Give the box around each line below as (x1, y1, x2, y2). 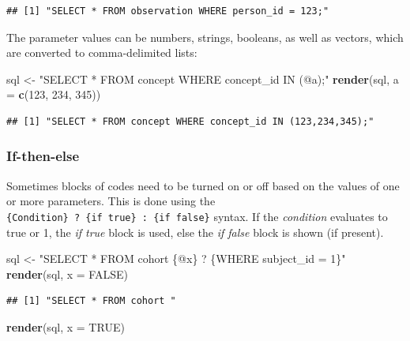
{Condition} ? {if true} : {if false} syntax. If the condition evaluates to (6, 208, 388, 224)
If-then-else (6, 146, 80, 166)
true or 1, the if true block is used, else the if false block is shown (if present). (6, 223, 384, 240)
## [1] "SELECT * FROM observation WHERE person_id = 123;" (6, 6, 329, 17)
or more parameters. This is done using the (6, 193, 216, 209)
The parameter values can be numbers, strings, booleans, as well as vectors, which (6, 28, 404, 45)
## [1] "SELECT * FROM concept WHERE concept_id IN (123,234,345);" (6, 115, 374, 127)
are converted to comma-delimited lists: (6, 44, 197, 61)
